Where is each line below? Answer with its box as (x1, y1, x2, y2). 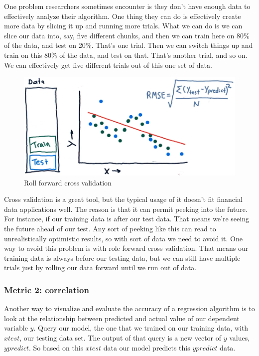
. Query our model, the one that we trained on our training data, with (33, 323, 249, 333)
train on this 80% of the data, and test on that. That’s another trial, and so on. (4, 49, 248, 60)
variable (4, 323, 28, 333)
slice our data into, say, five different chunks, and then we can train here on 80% (4, 30, 250, 40)
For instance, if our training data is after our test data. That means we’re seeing (4, 213, 249, 224)
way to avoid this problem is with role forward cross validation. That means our (4, 243, 249, 253)
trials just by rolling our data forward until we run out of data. (4, 262, 197, 273)
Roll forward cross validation (24, 177, 112, 187)
